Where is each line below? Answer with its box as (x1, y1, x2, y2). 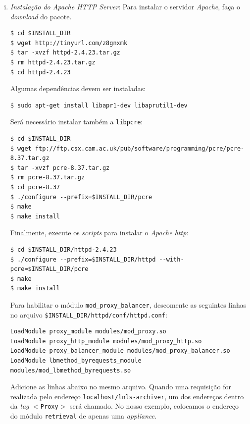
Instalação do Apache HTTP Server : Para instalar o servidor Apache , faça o (10, 1, 241, 11)
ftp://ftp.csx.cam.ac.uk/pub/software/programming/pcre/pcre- (35, 145, 245, 152)
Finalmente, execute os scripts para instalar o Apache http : (10, 227, 189, 238)
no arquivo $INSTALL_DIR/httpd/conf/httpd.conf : (10, 309, 167, 319)
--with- (159, 256, 184, 263)
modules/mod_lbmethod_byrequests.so (10, 367, 131, 374)
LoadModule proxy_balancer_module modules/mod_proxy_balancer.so (10, 347, 230, 355)
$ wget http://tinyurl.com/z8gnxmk (10, 39, 128, 47)
